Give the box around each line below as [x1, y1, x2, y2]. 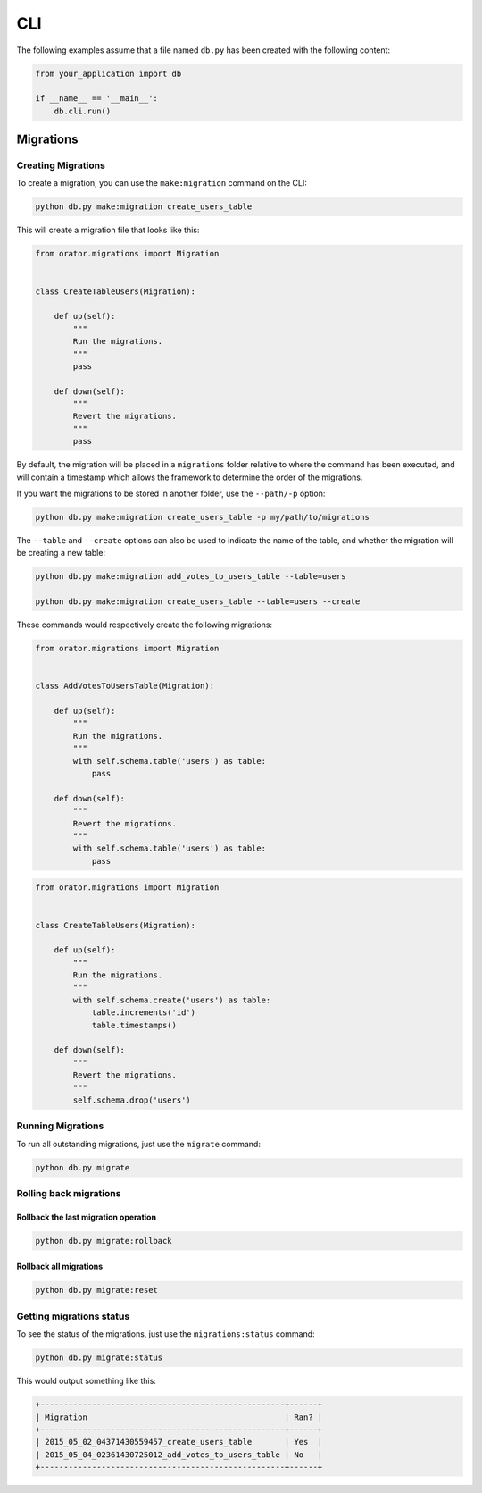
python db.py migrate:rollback [35, 1236, 173, 1246]
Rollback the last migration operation [16, 1212, 156, 1222]
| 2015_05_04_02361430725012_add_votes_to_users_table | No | [35, 1449, 323, 1460]
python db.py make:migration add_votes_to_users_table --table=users [35, 572, 346, 582]
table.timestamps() [91, 1019, 178, 1030]
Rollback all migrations [16, 1261, 104, 1272]
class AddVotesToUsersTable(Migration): [35, 681, 214, 692]
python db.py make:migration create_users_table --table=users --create [35, 597, 361, 607]
